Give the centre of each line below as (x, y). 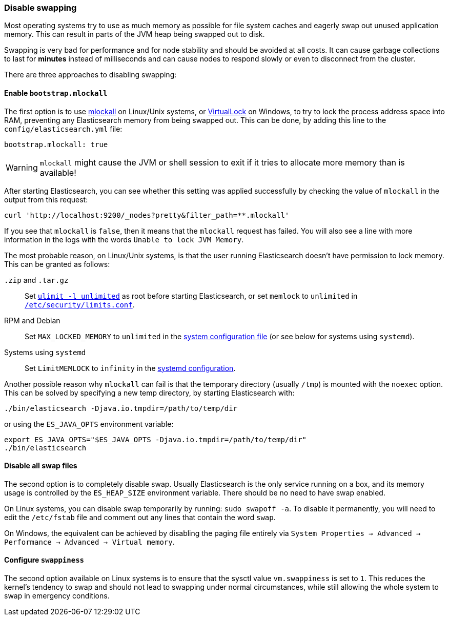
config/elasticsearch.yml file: (63, 129)
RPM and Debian (32, 320)
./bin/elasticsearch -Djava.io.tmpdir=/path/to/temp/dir (121, 408)
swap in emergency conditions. (57, 596)
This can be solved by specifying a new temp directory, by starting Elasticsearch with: (149, 392)
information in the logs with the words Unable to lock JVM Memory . (124, 239)
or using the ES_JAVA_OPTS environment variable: (89, 424)
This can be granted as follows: (57, 264)
